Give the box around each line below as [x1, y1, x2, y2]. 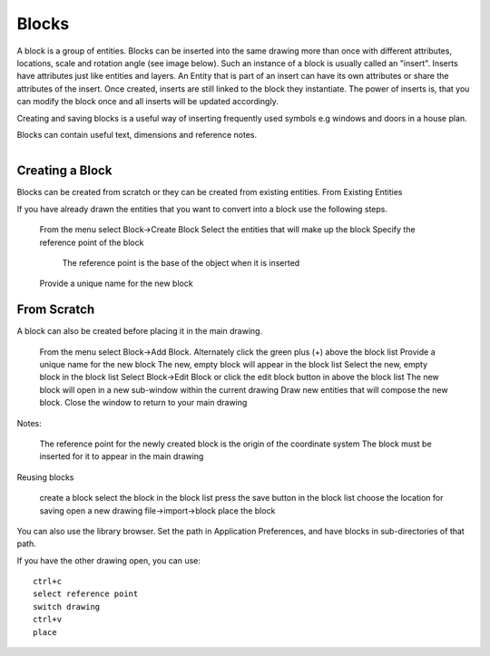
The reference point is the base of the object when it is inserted [62, 257, 300, 268]
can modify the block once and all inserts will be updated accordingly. [16, 96, 279, 107]
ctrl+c [33, 576, 63, 587]
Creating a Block [16, 163, 113, 179]
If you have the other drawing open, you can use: [16, 554, 201, 566]
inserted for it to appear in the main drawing [39, 451, 204, 462]
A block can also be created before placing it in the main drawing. [16, 326, 263, 337]
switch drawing [33, 602, 101, 612]
